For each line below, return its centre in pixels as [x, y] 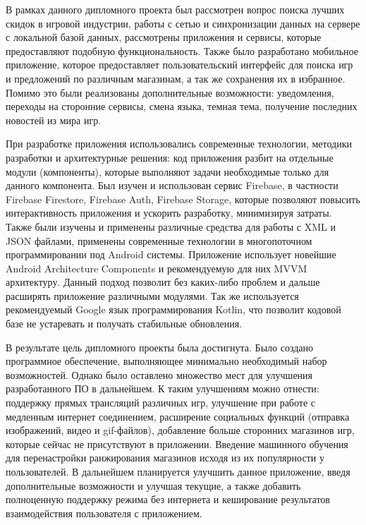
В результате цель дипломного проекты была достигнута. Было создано [160, 347]
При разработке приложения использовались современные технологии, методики [179, 144]
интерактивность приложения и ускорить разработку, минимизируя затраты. [169, 213]
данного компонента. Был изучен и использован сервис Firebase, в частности [172, 185]
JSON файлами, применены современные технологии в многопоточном [159, 240]
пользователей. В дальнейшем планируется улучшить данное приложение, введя [178, 471]
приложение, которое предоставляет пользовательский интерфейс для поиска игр [179, 65]
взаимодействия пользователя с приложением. [104, 513]
